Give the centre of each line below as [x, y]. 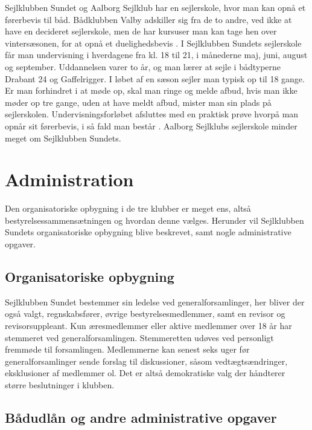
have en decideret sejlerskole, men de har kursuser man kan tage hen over [141, 31]
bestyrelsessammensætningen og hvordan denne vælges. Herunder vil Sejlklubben [154, 220]
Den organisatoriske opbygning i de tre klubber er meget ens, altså [128, 208]
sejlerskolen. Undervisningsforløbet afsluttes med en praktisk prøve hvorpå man [152, 114]
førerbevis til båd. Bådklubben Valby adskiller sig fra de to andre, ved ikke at [148, 19]
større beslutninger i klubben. [60, 384]
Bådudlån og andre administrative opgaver [141, 417]
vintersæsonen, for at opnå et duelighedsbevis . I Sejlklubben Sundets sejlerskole [153, 43]
